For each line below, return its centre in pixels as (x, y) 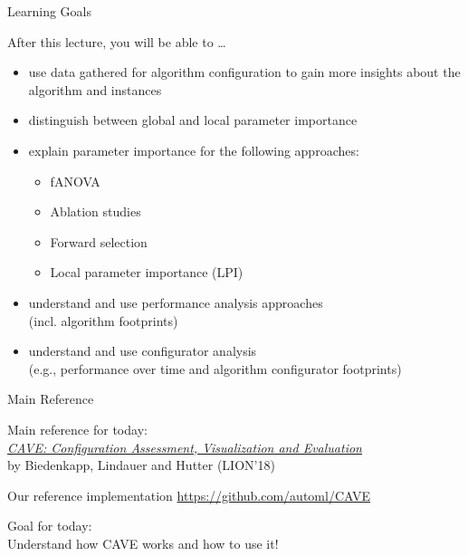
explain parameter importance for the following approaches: (194, 150)
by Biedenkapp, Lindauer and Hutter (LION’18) (141, 465)
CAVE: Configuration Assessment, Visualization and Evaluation (185, 447)
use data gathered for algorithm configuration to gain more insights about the (244, 72)
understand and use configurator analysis (143, 351)
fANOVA (75, 181)
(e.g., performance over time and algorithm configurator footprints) (215, 368)
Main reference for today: (77, 429)
